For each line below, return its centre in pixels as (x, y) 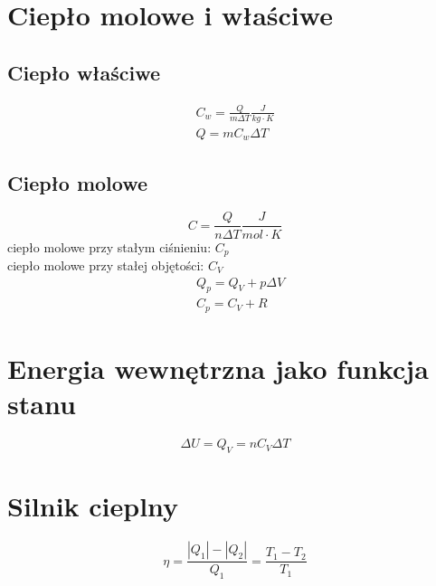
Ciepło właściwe (84, 72)
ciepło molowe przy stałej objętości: (106, 265)
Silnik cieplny (93, 506)
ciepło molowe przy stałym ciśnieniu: (109, 246)
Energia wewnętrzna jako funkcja (218, 369)
